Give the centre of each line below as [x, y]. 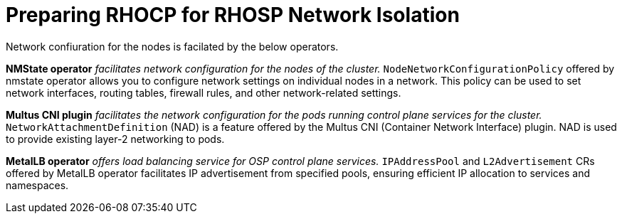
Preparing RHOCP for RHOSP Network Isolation [233, 15]
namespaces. [37, 185]
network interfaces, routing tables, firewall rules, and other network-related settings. [204, 92]
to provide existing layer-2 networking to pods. [115, 139]
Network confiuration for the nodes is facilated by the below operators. [172, 46]
